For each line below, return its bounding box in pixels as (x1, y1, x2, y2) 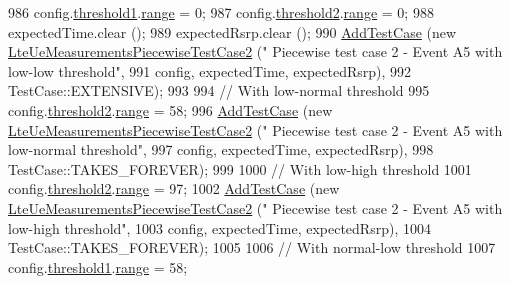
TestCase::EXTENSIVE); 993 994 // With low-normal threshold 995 (8, 80, 430, 101)
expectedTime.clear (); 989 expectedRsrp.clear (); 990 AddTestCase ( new (8, 21, 457, 42)
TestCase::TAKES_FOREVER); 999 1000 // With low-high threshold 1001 (8, 158, 472, 179)
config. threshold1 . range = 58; (8, 256, 188, 277)
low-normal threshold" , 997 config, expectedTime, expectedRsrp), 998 (8, 139, 434, 160)
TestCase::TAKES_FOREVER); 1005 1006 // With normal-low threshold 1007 (8, 237, 496, 258)
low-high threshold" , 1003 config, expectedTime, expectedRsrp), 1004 (8, 217, 431, 238)
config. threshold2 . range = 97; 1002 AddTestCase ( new (8, 178, 340, 199)
